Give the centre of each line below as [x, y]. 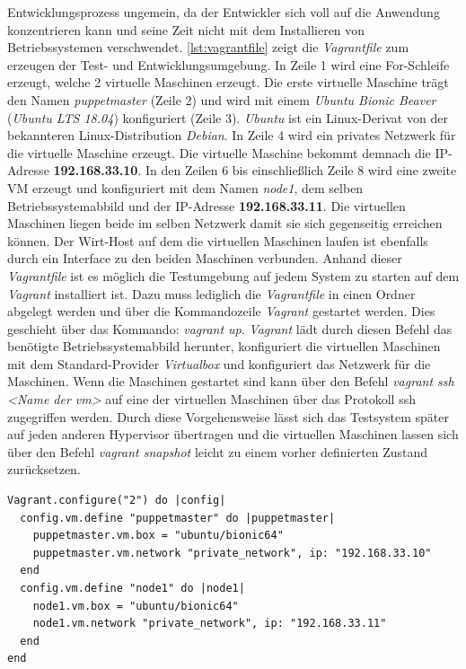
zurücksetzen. [44, 469]
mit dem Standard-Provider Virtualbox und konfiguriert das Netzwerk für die [219, 363]
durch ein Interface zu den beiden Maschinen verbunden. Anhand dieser [205, 258]
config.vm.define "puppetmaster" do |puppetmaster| [178, 518]
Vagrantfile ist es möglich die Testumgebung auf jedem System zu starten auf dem [233, 275]
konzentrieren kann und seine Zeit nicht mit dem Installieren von [186, 29]
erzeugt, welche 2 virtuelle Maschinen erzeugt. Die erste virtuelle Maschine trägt [228, 82]
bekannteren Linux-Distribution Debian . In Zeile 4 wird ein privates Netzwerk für [232, 135]
